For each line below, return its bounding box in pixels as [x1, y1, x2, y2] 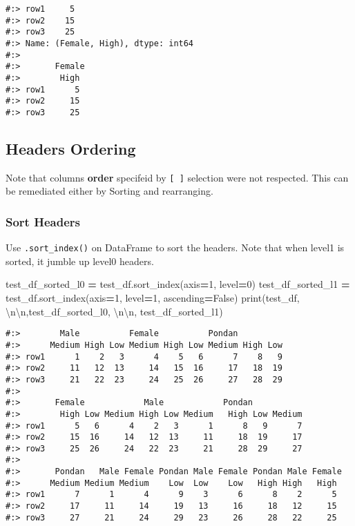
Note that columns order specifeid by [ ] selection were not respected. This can [6, 170, 349, 184]
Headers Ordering [6, 137, 136, 159]
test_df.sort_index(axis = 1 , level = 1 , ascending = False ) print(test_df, [6, 291, 300, 305]
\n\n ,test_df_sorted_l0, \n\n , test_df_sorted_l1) [6, 304, 223, 318]
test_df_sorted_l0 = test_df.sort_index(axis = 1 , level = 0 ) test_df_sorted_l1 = [6, 277, 350, 291]
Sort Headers [6, 213, 80, 230]
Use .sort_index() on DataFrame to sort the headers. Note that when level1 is [6, 240, 345, 255]
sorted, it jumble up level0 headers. [6, 253, 154, 268]
